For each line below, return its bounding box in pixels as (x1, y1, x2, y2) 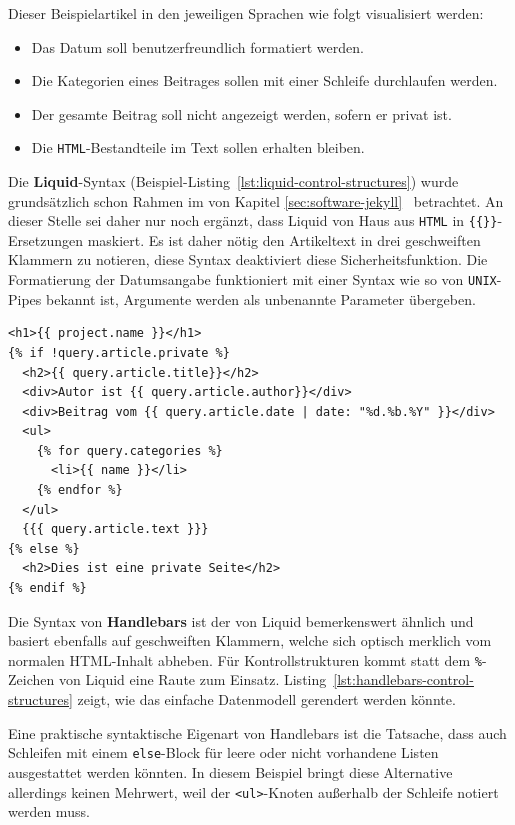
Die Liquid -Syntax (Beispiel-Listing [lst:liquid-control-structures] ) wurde (8, 171, 459, 192)
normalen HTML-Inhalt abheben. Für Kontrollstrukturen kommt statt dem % (8, 649, 482, 670)
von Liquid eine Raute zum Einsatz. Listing (58, 669, 327, 690)
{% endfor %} (36, 483, 123, 498)
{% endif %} (8, 581, 87, 596)
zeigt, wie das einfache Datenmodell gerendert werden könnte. (77, 689, 456, 710)
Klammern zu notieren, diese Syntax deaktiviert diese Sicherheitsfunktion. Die (8, 249, 488, 270)
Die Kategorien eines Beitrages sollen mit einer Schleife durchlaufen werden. (31, 70, 498, 91)
